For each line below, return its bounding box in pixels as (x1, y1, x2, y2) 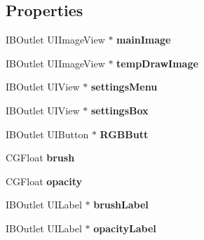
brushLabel (93, 197, 149, 212)
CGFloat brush (6, 150, 75, 165)
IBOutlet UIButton (6, 126, 89, 141)
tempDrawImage (116, 55, 198, 70)
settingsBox (90, 102, 149, 117)
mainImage (116, 32, 171, 47)
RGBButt (100, 126, 149, 141)
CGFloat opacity (6, 173, 82, 188)
